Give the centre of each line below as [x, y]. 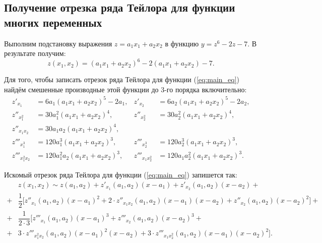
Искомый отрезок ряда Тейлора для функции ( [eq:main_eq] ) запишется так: [121, 175]
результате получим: [35, 53]
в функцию [182, 43]
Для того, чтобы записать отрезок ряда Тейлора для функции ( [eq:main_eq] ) [122, 79]
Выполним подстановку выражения [58, 43]
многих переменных [53, 22]
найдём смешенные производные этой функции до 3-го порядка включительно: [125, 89]
